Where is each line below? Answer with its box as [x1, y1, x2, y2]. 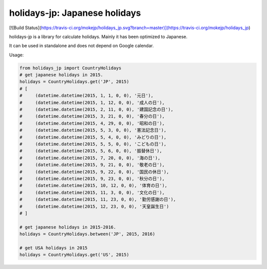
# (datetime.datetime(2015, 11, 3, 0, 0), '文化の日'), [19, 189, 165, 195]
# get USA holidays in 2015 [19, 245, 88, 251]
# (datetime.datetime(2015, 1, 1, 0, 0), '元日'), [19, 93, 154, 98]
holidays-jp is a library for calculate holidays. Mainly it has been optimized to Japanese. [9, 34, 188, 40]
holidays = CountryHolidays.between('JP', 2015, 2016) [19, 231, 155, 237]
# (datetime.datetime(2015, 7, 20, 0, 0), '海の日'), [19, 155, 161, 161]
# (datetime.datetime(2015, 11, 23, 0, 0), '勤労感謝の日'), [19, 197, 177, 202]
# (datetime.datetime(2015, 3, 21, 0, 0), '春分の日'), [19, 114, 165, 119]
